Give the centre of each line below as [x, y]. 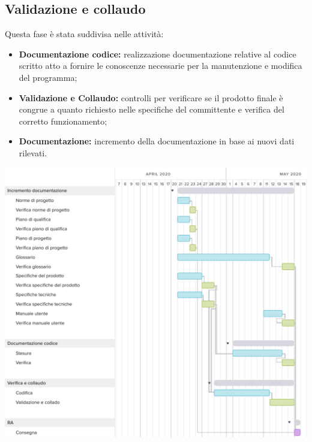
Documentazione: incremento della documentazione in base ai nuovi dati [157, 141]
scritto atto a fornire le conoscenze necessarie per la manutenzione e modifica [160, 66]
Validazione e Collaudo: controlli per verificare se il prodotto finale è [151, 97]
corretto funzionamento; [63, 121]
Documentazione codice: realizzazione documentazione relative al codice [157, 54]
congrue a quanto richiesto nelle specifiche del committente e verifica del [151, 109]
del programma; [48, 77]
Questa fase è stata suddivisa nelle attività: [84, 34]
